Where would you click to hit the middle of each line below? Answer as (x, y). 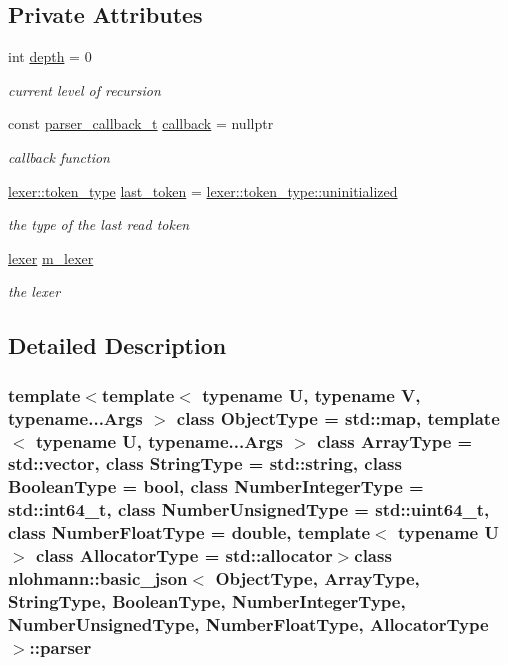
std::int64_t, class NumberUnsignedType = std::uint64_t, (249, 509)
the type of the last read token (99, 224)
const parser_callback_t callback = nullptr (141, 123)
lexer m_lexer (51, 257)
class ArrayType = (395, 440)
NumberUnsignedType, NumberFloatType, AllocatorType (248, 623)
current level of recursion (84, 89)
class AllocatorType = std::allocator (184, 555)
